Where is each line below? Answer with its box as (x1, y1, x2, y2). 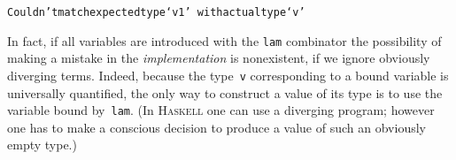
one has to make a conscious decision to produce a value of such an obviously (7, 118, 426, 136)
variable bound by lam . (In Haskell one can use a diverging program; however (7, 101, 435, 119)
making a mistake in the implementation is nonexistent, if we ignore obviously (7, 49, 430, 67)
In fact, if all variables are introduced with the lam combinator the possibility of (7, 31, 442, 50)
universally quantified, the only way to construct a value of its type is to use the (7, 83, 443, 102)
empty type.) (7, 135, 77, 154)
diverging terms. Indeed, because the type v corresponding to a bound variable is (7, 65, 449, 84)
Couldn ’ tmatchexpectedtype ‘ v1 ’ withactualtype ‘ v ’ (7, 6, 305, 19)
